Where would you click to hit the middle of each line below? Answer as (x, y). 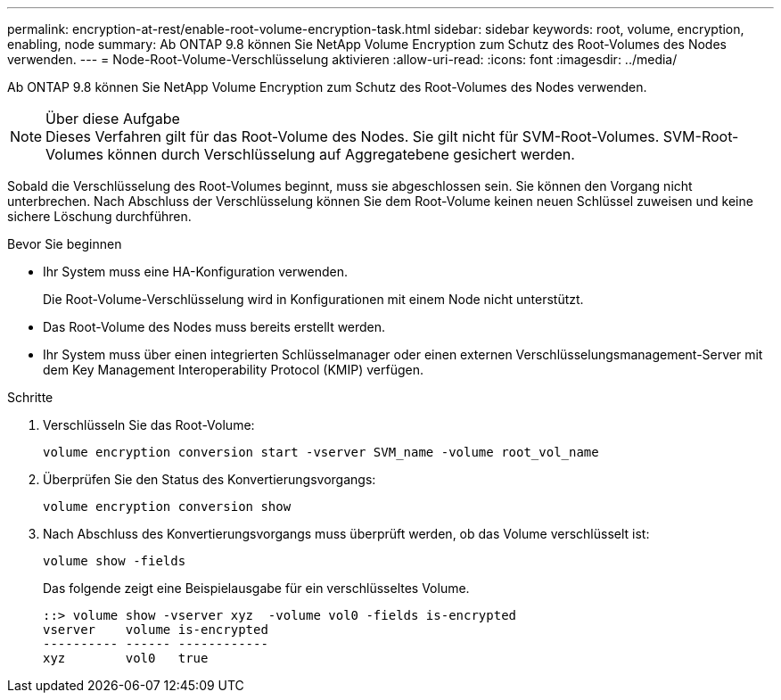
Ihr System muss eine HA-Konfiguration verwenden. (195, 272)
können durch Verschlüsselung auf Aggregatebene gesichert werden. (341, 154)
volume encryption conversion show (167, 506)
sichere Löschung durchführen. (99, 216)
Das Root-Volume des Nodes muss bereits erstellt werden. (214, 327)
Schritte (30, 397)
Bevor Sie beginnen (65, 244)
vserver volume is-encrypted (156, 630)
